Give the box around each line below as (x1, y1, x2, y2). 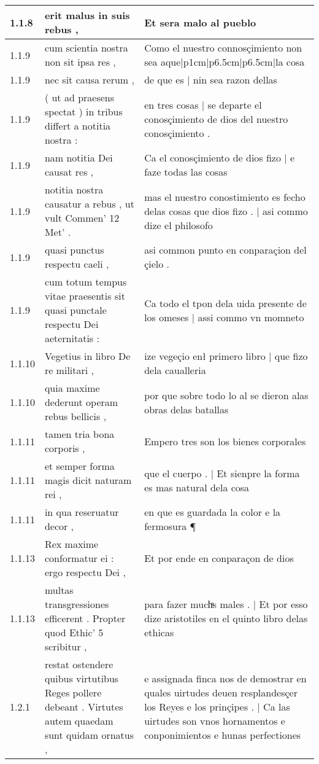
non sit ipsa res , (44, 55, 116, 69)
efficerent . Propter (44, 611, 126, 625)
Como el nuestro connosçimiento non (144, 41, 302, 55)
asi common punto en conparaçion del (144, 243, 307, 257)
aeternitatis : (44, 331, 99, 345)
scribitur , (44, 639, 87, 653)
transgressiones (44, 597, 109, 611)
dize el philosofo (144, 217, 213, 232)
